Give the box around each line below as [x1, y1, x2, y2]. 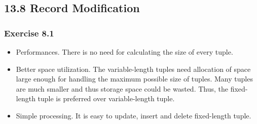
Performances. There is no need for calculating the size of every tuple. [16, 47, 233, 57]
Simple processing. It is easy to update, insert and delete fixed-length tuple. [16, 110, 251, 120]
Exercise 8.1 [4, 26, 54, 39]
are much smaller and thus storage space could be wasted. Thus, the [16, 83, 228, 94]
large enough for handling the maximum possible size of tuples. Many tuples [16, 73, 253, 84]
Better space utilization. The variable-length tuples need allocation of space [16, 63, 251, 74]
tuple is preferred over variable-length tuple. [38, 93, 175, 104]
